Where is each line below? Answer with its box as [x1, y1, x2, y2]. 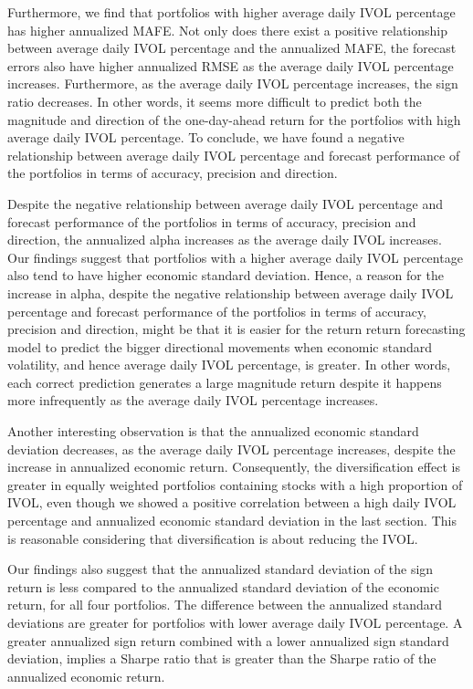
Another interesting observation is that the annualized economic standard [7, 422, 419, 441]
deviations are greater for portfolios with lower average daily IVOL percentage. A [7, 613, 463, 632]
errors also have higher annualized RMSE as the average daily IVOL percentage [7, 56, 454, 75]
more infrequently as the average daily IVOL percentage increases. [7, 391, 379, 410]
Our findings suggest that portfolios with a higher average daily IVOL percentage [7, 247, 463, 266]
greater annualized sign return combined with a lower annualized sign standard [7, 631, 449, 650]
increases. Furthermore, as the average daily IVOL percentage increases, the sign [7, 74, 458, 93]
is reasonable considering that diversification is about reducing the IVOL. [7, 528, 418, 548]
